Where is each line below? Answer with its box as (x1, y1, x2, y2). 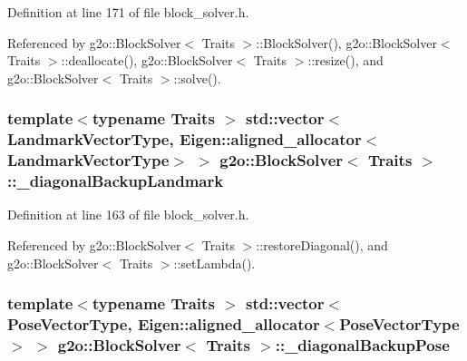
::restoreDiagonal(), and (256, 235, 388, 254)
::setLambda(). (173, 253, 256, 272)
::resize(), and (307, 51, 384, 70)
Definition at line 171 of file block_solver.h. (7, 3, 249, 21)
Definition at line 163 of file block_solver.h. (7, 205, 249, 224)
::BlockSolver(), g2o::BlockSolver (256, 33, 437, 52)
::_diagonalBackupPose (275, 333, 450, 356)
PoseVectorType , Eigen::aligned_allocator (7, 312, 320, 335)
